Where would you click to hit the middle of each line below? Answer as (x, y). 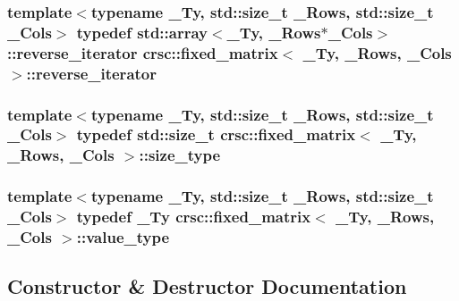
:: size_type (180, 155)
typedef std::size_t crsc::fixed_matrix (216, 134)
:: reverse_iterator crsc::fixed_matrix (143, 52)
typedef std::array (142, 32)
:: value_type (123, 237)
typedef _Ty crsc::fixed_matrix (194, 217)
